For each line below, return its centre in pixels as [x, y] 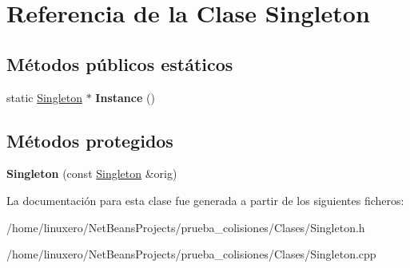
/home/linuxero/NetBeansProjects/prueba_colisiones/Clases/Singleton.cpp [191, 254]
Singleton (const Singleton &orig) [92, 173]
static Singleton [44, 97]
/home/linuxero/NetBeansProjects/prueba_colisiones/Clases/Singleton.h [186, 227]
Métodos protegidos [90, 140]
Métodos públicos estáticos [120, 63]
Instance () [125, 97]
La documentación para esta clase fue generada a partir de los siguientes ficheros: [205, 200]
